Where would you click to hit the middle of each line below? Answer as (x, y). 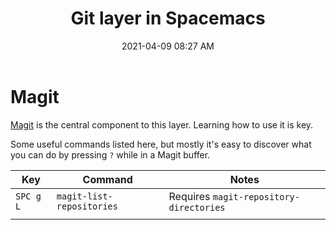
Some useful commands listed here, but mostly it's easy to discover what (161, 144)
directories (197, 207)
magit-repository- (256, 196)
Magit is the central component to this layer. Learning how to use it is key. (162, 124)
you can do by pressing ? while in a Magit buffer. (110, 154)
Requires (189, 196)
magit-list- (84, 196)
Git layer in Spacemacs (168, 18)
